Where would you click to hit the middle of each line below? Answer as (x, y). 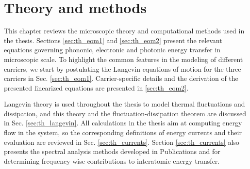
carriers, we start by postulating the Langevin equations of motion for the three (123, 69)
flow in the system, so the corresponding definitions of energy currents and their (123, 132)
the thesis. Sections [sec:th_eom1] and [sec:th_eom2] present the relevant (113, 40)
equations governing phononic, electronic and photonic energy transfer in (112, 50)
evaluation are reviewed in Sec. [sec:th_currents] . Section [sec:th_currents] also (122, 142)
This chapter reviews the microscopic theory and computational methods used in (124, 31)
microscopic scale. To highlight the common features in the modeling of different (124, 59)
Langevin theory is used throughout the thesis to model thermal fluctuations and (125, 104)
